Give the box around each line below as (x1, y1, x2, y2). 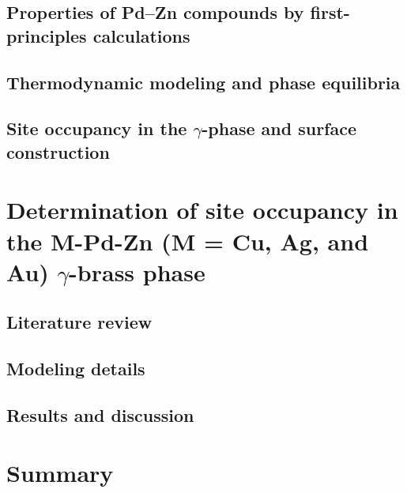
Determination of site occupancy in (6, 194, 398, 226)
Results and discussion (6, 402, 194, 427)
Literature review (6, 310, 153, 334)
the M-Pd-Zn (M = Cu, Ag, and (6, 224, 369, 257)
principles (6, 23, 87, 47)
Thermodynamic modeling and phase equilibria (6, 70, 401, 94)
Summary (6, 457, 114, 489)
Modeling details (6, 356, 145, 381)
